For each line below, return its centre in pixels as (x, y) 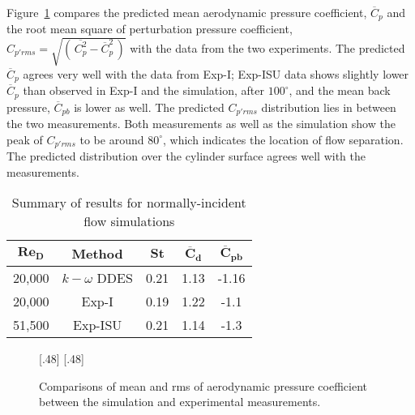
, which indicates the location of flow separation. (283, 139)
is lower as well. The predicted (149, 107)
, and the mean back (340, 90)
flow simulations (129, 221)
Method (97, 254)
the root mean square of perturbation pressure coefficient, (150, 29)
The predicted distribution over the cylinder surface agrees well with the (186, 156)
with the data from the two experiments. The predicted (267, 47)
